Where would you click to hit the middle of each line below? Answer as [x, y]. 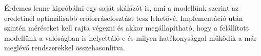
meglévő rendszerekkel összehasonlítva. [65, 48]
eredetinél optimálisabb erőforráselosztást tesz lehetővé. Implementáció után [124, 18]
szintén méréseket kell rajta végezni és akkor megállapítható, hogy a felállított [127, 28]
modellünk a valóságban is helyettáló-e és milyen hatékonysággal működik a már [130, 37]
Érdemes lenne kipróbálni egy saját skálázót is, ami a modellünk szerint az [122, 8]
